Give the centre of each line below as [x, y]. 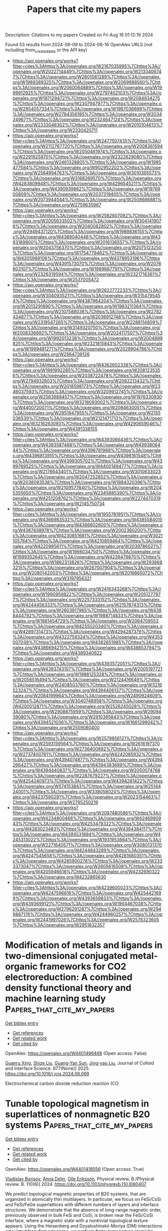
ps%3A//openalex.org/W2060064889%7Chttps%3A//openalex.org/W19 [87, 87]
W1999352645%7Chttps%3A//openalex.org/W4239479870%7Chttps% [86, 557]
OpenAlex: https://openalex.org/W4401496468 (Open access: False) [76, 1053]
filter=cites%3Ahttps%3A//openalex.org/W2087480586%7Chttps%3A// [87, 813]
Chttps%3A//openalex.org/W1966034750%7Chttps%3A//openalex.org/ [86, 551]
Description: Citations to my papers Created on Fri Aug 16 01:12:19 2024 [79, 35]
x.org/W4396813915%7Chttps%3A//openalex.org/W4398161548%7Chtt [87, 455]
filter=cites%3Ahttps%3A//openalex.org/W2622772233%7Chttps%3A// [87, 290]
